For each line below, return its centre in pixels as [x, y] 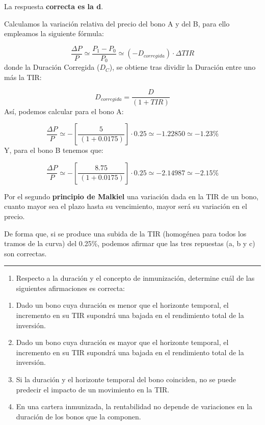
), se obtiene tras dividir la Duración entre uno [182, 67]
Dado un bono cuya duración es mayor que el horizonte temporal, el [122, 342]
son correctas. [25, 253]
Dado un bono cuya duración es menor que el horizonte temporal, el [122, 305]
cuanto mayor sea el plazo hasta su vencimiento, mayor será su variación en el [126, 206]
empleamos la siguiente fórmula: [54, 33]
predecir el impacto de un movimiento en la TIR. [93, 389]
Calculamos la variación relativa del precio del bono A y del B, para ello [117, 23]
